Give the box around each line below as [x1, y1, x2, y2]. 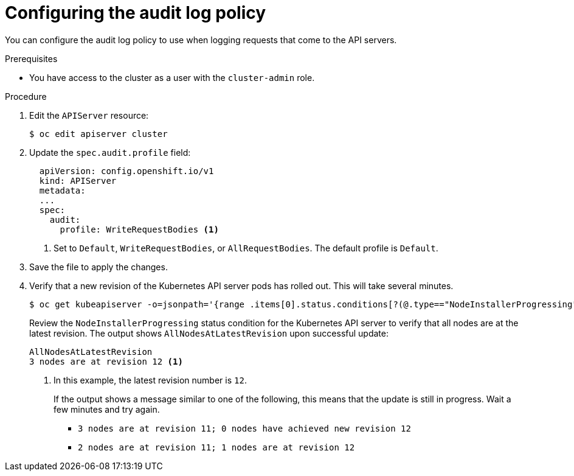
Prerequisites [5, 53, 58, 64]
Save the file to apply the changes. [29, 261, 168, 272]
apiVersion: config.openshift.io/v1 [39, 166, 214, 176]
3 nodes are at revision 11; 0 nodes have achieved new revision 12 [78, 423, 411, 433]
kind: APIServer [39, 175, 117, 186]
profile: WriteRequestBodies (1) [60, 224, 219, 234]
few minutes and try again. [54, 404, 160, 415]
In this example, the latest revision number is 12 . [54, 374, 247, 385]
